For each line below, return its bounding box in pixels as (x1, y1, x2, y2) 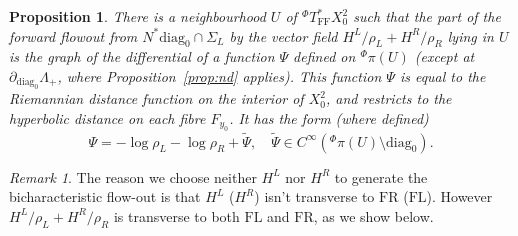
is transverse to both (113, 205, 240, 226)
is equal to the (399, 65, 486, 86)
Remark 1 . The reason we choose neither (9, 166, 257, 187)
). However (426, 186, 493, 207)
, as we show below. (313, 205, 434, 226)
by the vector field (229, 25, 338, 46)
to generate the (334, 166, 428, 187)
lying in (447, 25, 494, 46)
